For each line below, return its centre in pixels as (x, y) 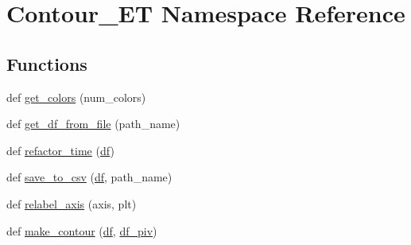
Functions (47, 63)
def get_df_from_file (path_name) (93, 124)
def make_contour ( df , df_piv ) (82, 230)
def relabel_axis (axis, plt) (72, 203)
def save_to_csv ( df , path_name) (89, 177)
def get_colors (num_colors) (76, 97)
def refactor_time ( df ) (60, 150)
